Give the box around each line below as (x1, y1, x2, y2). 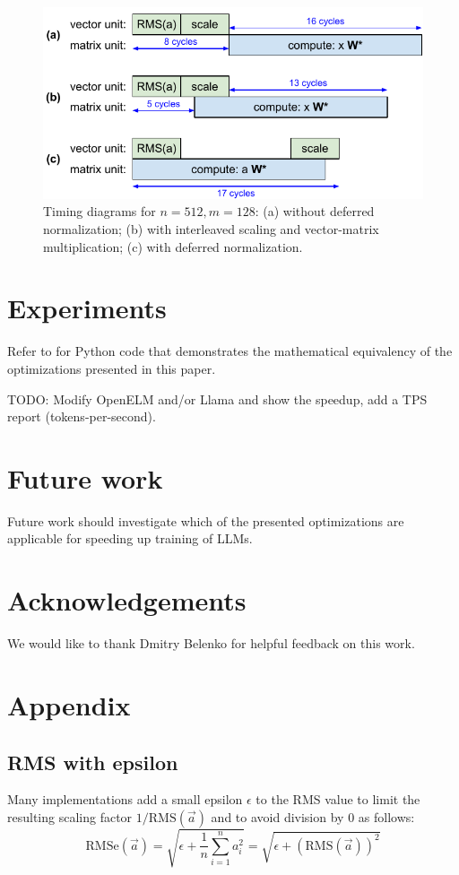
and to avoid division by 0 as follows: (211, 807, 415, 826)
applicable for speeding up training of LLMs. (7, 529, 253, 548)
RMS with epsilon (7, 748, 178, 775)
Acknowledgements (7, 582, 247, 619)
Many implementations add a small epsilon (7, 790, 243, 809)
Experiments (7, 290, 167, 326)
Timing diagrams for (43, 202, 156, 221)
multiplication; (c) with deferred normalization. (43, 237, 303, 256)
